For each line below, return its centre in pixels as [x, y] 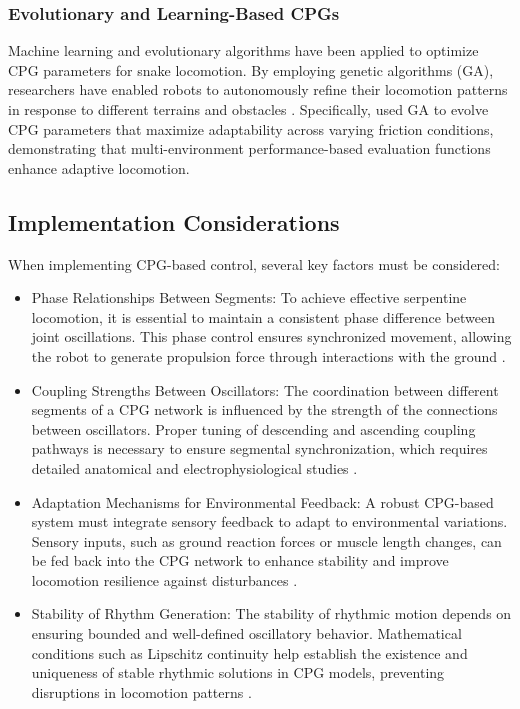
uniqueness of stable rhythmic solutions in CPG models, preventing [238, 672]
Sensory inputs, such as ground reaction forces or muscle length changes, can [266, 540]
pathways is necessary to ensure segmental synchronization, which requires [259, 448]
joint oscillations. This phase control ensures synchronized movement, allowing [271, 336]
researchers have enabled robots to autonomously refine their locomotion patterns [258, 89]
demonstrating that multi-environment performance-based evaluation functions [249, 148]
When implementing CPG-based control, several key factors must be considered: [254, 263]
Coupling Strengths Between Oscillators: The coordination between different [265, 389]
